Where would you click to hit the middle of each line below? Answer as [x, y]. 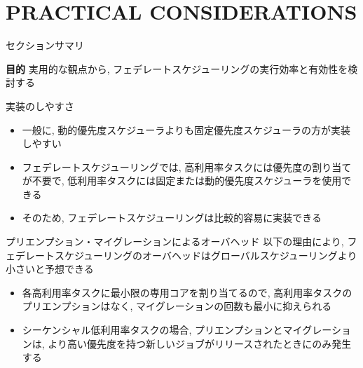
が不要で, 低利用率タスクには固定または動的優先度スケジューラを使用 [182, 180]
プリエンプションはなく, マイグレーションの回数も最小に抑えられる [177, 306]
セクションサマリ [45, 45]
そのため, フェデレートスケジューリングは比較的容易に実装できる [172, 218]
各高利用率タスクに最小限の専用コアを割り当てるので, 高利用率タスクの [187, 292]
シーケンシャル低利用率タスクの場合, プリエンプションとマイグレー [177, 330]
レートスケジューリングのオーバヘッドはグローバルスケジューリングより [191, 255]
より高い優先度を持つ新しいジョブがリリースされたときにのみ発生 [200, 343]
